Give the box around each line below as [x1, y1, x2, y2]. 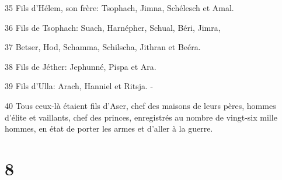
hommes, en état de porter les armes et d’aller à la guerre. [5, 122, 213, 135]
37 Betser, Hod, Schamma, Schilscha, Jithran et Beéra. [5, 41, 201, 53]
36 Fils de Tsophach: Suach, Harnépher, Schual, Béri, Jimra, [5, 21, 221, 33]
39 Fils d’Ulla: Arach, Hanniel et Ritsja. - [5, 80, 154, 92]
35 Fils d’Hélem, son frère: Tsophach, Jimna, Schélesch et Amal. [5, 2, 234, 13]
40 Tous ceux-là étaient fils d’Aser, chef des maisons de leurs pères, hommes [5, 99, 276, 111]
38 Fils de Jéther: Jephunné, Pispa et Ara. [5, 60, 156, 72]
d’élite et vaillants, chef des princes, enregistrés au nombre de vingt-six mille [5, 111, 277, 123]
